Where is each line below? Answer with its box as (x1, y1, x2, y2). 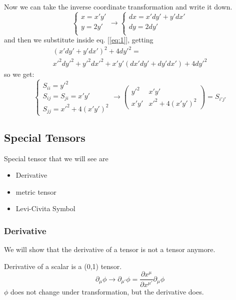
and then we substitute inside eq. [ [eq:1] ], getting (4, 34, 153, 45)
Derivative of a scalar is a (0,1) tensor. (4, 261, 122, 271)
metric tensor (15, 186, 56, 197)
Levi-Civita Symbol (15, 203, 75, 214)
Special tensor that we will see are (4, 153, 108, 163)
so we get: (4, 68, 34, 79)
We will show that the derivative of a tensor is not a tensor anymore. (4, 244, 215, 255)
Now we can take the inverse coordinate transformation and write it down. (4, 1, 232, 11)
